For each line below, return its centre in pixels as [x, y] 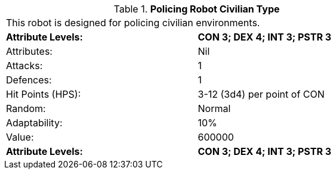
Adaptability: [34, 123]
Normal [214, 108]
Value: [20, 137]
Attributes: [29, 51]
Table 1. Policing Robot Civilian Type [197, 9]
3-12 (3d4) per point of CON [261, 94]
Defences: [29, 80]
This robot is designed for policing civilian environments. [133, 23]
